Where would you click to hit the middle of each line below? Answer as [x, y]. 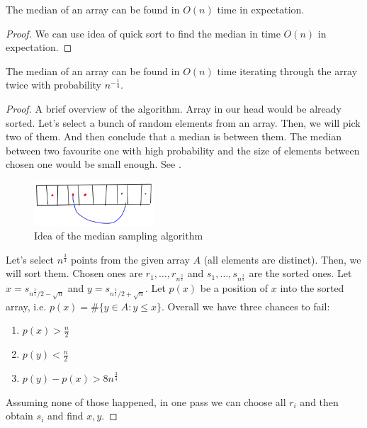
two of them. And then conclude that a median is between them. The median [174, 136]
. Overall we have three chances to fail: [246, 306]
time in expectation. [261, 9]
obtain [19, 416]
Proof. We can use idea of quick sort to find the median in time [143, 33]
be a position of [234, 287]
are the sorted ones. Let [300, 273]
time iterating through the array [287, 71]
